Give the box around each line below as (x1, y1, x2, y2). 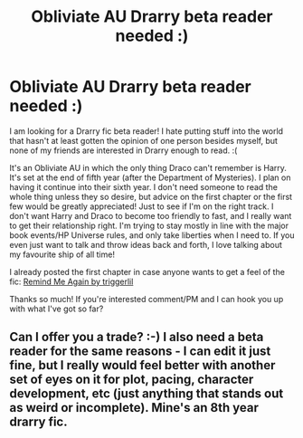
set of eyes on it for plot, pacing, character (9, 372, 254, 387)
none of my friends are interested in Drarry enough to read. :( (9, 145, 238, 156)
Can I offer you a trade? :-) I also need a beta (9, 329, 264, 345)
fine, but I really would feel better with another (9, 357, 276, 373)
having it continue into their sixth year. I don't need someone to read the (9, 181, 279, 192)
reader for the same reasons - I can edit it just (9, 344, 271, 359)
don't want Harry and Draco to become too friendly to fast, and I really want (9, 210, 292, 221)
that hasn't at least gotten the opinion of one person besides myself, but (9, 135, 279, 146)
